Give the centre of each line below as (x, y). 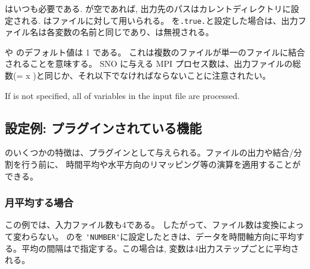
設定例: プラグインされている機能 (104, 127)
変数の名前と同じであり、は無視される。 (134, 32)
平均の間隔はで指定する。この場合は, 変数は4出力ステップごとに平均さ (160, 248)
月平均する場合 (39, 202)
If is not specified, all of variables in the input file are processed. (122, 95)
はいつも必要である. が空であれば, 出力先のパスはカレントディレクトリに (148, 8)
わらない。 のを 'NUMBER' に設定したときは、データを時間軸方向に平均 (159, 236)
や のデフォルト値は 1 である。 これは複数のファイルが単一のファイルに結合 (155, 52)
